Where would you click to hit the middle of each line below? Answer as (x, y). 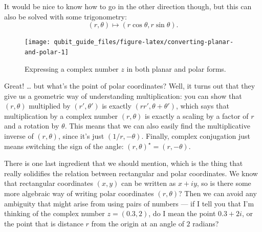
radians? (206, 223)
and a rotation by (32, 126)
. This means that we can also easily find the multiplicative (157, 126)
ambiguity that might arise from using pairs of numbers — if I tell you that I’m (129, 203)
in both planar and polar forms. (176, 68)
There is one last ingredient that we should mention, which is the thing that (124, 163)
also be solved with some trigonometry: (65, 16)
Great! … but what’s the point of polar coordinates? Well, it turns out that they (130, 86)
